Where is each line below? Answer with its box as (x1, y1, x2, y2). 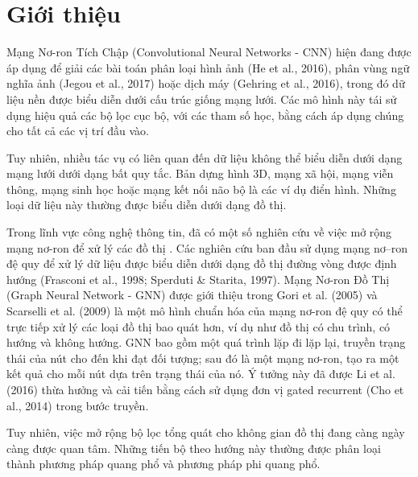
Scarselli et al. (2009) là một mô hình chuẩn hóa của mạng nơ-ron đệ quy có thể (6, 302, 403, 319)
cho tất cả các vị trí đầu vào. (6, 122, 149, 139)
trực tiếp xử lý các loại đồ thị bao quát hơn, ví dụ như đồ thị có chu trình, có (6, 318, 391, 335)
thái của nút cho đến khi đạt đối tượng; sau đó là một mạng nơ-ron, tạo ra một (6, 349, 399, 366)
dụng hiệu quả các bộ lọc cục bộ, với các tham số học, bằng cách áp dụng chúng (6, 106, 404, 123)
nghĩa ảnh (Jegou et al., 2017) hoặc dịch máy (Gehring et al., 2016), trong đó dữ (6, 75, 405, 92)
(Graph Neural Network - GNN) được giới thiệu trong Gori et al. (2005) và (6, 286, 378, 303)
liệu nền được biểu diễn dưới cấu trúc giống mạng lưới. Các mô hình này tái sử (6, 90, 397, 107)
